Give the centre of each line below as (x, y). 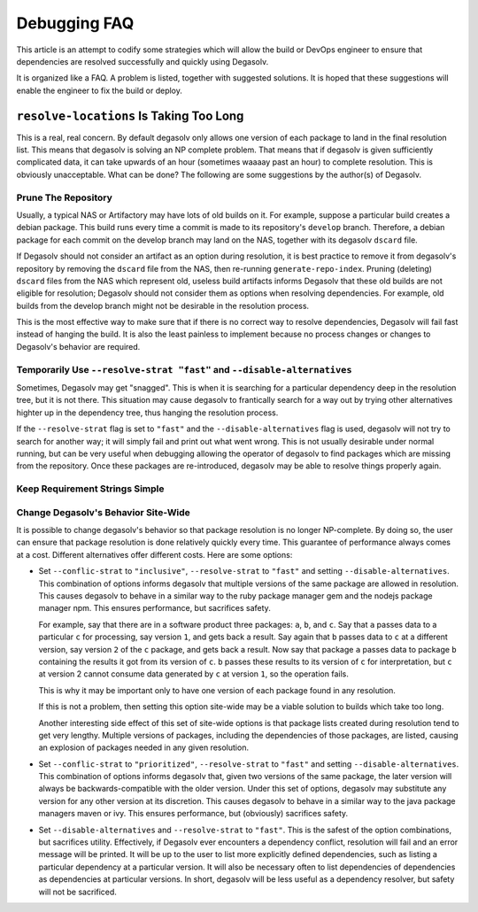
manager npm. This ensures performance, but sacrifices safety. (155, 608)
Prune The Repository (64, 197)
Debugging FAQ (75, 23)
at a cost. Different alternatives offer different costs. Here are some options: (154, 554)
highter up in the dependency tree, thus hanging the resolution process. (147, 413)
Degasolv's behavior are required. (78, 346)
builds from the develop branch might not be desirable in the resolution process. (163, 305)
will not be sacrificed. (77, 892)
